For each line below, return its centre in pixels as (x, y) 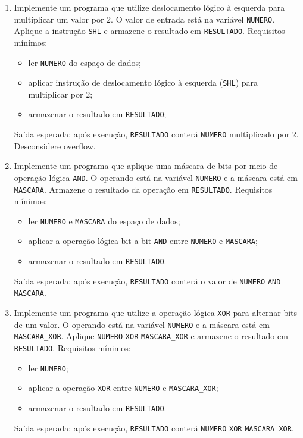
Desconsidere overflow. (55, 146)
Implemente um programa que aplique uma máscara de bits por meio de (146, 166)
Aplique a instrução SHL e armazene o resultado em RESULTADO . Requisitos (149, 31)
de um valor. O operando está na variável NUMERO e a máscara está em (142, 324)
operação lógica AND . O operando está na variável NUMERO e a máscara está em (156, 177)
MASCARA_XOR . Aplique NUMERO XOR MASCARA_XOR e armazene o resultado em (151, 336)
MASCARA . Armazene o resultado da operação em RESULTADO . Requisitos (143, 189)
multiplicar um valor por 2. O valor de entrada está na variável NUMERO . (144, 19)
